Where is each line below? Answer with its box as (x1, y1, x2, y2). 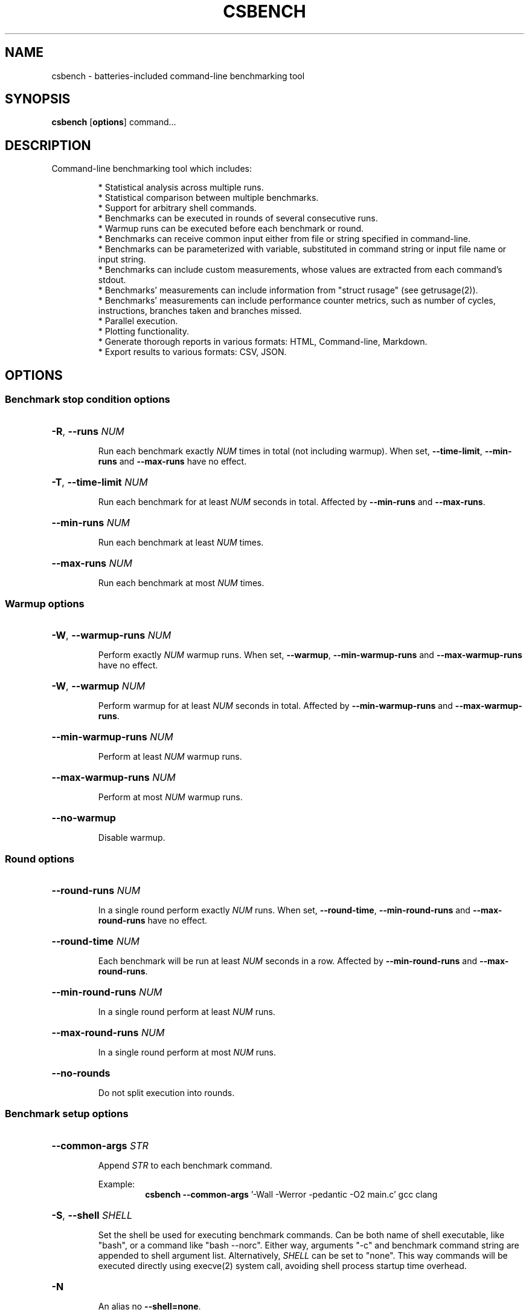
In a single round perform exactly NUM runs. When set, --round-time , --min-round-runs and (98, 905, 470, 915)
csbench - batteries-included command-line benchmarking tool (51, 70, 305, 81)
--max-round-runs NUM (51, 1026, 165, 1039)
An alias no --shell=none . (98, 1300, 201, 1311)
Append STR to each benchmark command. (98, 1160, 272, 1170)
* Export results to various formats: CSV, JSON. (98, 347, 287, 357)
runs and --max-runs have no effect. (98, 455, 247, 466)
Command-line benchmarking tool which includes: (51, 163, 252, 174)
